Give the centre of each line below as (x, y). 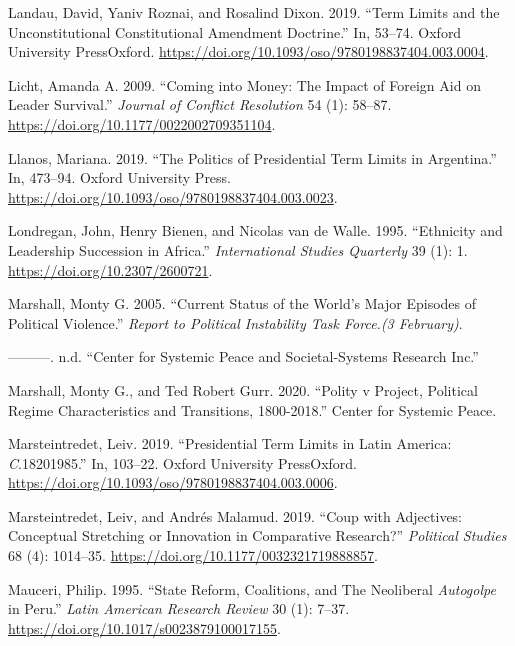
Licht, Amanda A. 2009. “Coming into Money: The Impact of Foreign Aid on (244, 84)
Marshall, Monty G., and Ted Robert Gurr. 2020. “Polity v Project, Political (243, 389)
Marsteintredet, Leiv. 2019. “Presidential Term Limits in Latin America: (230, 443)
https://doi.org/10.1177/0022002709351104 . (142, 123)
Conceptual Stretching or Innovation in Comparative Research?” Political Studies (257, 535)
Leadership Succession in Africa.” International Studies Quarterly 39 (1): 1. (238, 249)
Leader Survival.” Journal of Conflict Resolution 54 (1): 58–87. (200, 104)
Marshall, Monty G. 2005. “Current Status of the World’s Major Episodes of (242, 303)
